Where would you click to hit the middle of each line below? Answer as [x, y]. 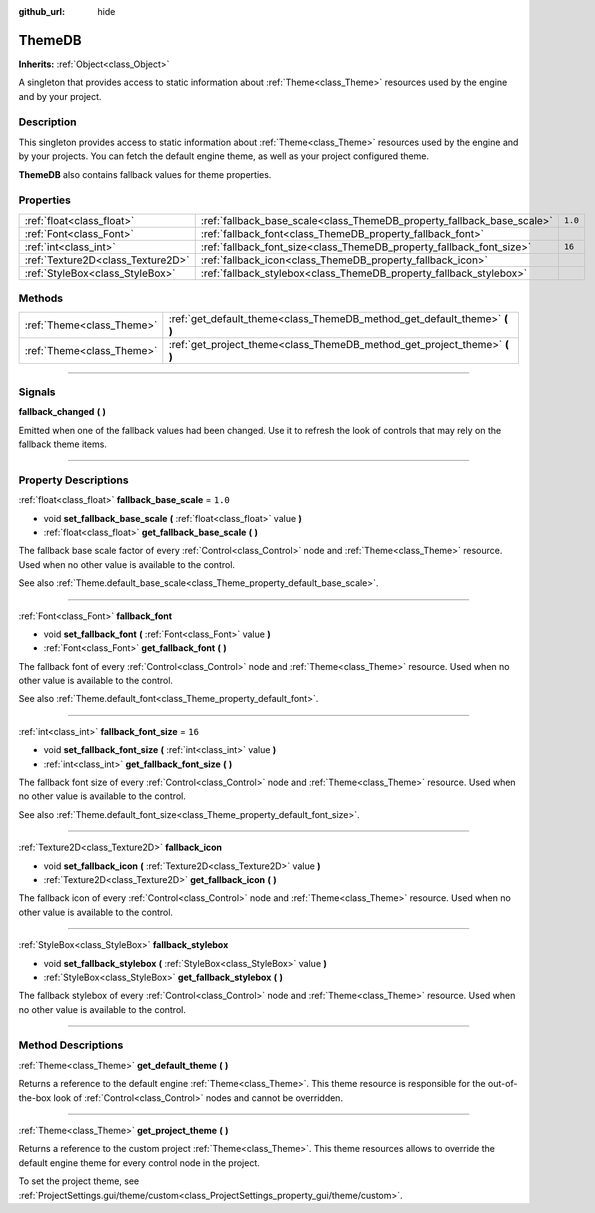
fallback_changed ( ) [62, 412]
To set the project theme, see [79, 1181]
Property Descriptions [73, 480]
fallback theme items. [62, 444]
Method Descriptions [71, 1045]
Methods [41, 298]
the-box [35, 1097]
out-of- [502, 1084]
